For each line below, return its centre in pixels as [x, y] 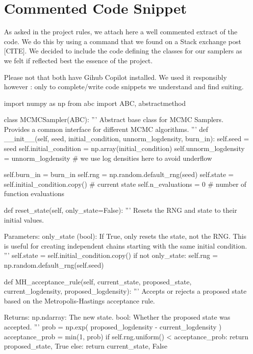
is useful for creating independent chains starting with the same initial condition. [126, 245]
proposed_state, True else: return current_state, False [86, 346]
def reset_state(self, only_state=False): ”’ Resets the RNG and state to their [121, 210]
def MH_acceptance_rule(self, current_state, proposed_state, [98, 281]
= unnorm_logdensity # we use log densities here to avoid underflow [108, 158]
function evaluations [34, 193]
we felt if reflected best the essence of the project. [78, 60]
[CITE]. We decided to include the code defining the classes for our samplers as [123, 51]
